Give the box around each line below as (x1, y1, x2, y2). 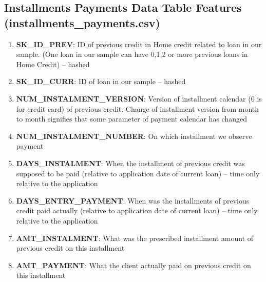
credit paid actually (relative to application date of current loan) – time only (16, 205, 258, 216)
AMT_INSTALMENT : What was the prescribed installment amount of (16, 232, 253, 243)
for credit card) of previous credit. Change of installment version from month (16, 103, 259, 114)
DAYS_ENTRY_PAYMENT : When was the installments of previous (16, 195, 250, 206)
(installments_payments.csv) (4, 14, 160, 30)
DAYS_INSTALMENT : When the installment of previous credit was (16, 157, 245, 168)
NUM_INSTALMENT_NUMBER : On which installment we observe (16, 130, 252, 141)
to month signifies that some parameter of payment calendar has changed (16, 113, 247, 124)
